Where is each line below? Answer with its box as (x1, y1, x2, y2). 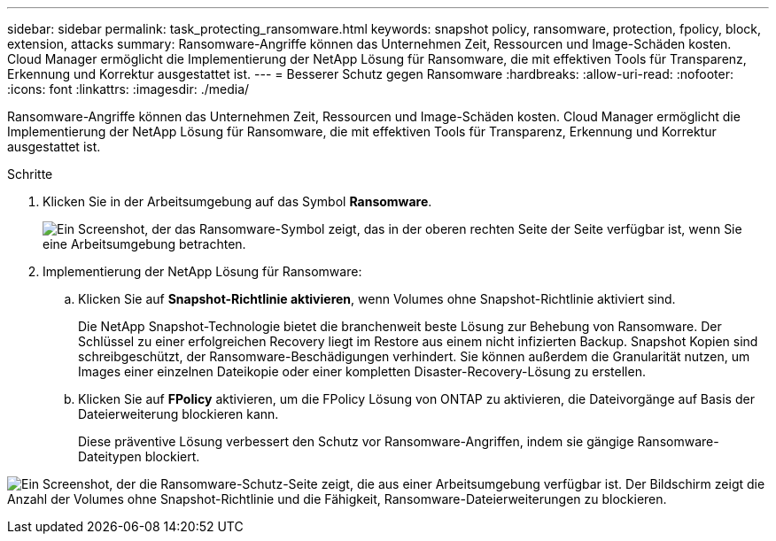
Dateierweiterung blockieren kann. (78, 406, 279, 421)
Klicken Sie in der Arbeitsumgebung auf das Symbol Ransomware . (43, 194, 432, 209)
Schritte (7, 166, 53, 182)
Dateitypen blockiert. (78, 449, 200, 464)
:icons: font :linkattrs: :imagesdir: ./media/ (7, 81, 250, 97)
